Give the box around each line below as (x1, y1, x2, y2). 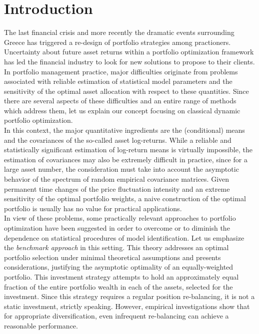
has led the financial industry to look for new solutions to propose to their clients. (4, 56, 255, 66)
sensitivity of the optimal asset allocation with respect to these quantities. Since (4, 85, 249, 96)
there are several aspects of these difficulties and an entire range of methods (4, 95, 236, 106)
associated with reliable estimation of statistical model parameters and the (4, 76, 232, 86)
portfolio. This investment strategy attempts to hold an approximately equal (4, 271, 239, 282)
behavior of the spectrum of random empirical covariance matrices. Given (4, 174, 229, 184)
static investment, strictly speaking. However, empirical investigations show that (4, 301, 250, 311)
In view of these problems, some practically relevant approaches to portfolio (4, 213, 236, 223)
